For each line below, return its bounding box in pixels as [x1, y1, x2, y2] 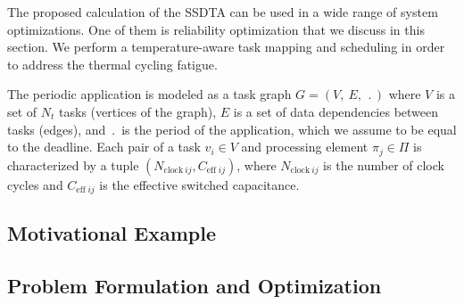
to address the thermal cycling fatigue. [7, 54, 218, 73]
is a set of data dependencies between [233, 102, 439, 120]
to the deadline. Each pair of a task [7, 137, 201, 156]
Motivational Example [7, 219, 216, 247]
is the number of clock [323, 155, 444, 174]
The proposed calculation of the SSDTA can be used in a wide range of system [7, 3, 438, 21]
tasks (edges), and [7, 119, 106, 138]
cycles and [7, 175, 63, 193]
